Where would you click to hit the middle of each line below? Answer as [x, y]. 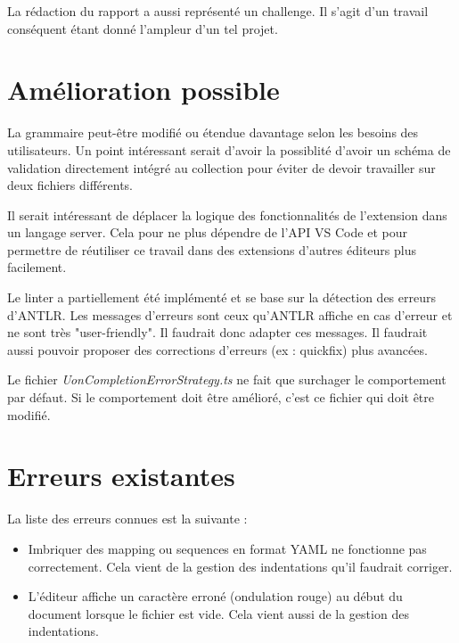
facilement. [37, 267]
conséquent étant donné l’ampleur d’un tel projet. [143, 28]
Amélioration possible [143, 90]
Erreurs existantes [121, 476]
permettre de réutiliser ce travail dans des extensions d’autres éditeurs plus [212, 249]
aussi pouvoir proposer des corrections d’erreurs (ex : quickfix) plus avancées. [217, 349]
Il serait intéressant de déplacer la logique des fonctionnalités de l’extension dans [227, 214]
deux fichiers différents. [70, 185]
